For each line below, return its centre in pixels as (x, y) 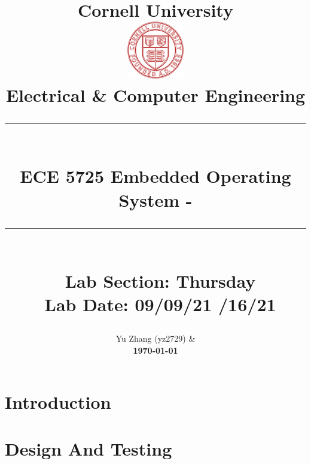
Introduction (58, 401)
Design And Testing (89, 448)
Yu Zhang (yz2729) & (155, 338)
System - (155, 199)
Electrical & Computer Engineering (155, 95)
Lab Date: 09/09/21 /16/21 (160, 304)
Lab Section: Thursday (160, 280)
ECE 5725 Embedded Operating (155, 176)
